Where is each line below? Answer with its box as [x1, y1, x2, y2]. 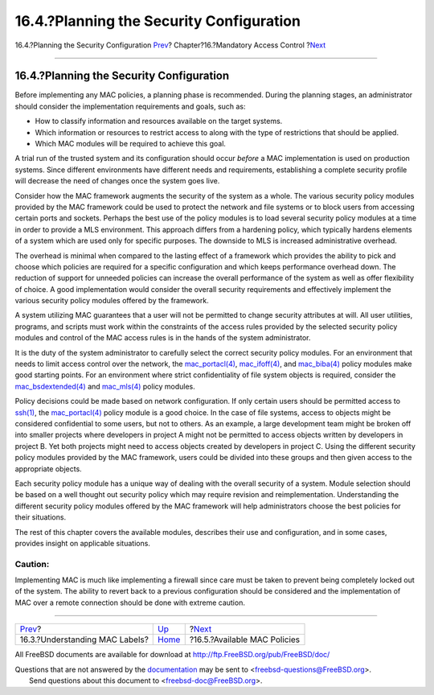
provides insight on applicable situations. [14, 538, 150, 548]
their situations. [14, 512, 67, 522]
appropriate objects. [14, 463, 82, 474]
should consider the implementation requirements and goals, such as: [14, 101, 246, 111]
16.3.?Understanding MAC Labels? [19, 634, 149, 645]
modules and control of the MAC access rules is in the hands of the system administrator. [14, 333, 311, 343]
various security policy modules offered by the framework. [14, 296, 209, 306]
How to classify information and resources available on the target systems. [35, 117, 283, 126]
